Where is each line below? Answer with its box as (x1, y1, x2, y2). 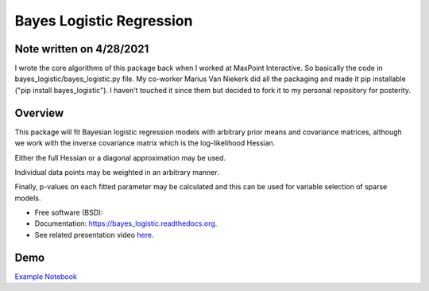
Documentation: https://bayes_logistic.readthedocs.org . (34, 219, 218, 228)
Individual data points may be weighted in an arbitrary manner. (14, 167, 219, 177)
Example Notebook (14, 271, 77, 281)
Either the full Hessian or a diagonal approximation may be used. (14, 153, 226, 162)
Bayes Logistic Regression (14, 12, 193, 29)
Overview (14, 106, 64, 119)
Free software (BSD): (34, 208, 103, 218)
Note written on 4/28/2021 (14, 42, 149, 56)
